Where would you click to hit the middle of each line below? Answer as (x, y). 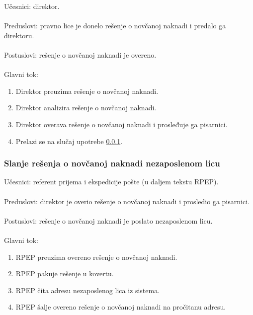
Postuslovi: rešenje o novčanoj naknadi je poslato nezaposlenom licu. (108, 220)
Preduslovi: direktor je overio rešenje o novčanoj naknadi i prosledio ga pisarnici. (127, 201)
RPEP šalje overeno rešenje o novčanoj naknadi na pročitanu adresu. (121, 307)
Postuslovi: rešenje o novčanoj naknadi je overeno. (80, 54)
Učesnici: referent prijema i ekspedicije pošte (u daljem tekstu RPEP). (111, 182)
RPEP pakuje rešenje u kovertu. (65, 274)
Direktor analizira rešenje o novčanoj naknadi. (86, 108)
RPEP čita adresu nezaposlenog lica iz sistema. (88, 290)
